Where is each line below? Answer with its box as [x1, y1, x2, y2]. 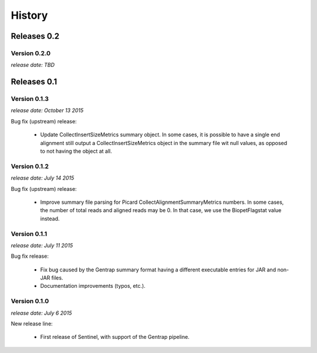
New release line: [11, 320, 53, 327]
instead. [40, 215, 60, 222]
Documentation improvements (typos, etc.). [40, 283, 146, 290]
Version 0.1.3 [11, 95, 49, 103]
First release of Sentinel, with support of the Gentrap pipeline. [40, 334, 190, 341]
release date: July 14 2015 [11, 174, 75, 181]
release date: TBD [11, 62, 55, 69]
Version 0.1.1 [11, 230, 47, 238]
